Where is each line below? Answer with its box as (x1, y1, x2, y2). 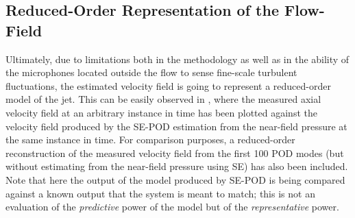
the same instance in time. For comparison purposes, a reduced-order (5, 132, 295, 147)
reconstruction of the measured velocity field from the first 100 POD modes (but (5, 145, 344, 160)
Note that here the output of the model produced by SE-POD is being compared (5, 172, 345, 186)
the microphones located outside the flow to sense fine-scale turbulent (5, 65, 297, 80)
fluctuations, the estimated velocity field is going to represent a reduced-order (5, 78, 331, 93)
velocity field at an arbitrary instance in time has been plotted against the (5, 105, 317, 119)
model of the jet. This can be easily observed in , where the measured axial (5, 92, 321, 106)
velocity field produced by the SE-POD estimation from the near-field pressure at (5, 119, 347, 133)
